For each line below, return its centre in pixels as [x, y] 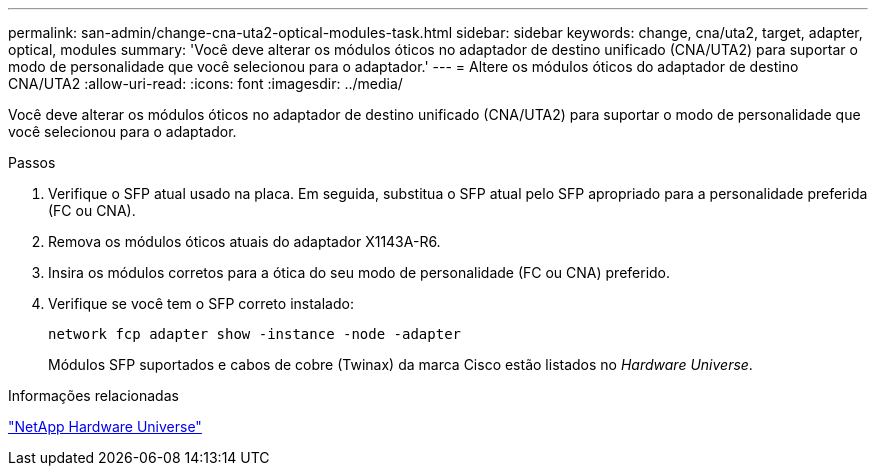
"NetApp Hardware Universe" [105, 426]
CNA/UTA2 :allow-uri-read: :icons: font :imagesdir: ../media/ [205, 83]
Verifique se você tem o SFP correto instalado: [201, 303]
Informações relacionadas [93, 395]
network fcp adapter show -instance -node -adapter [255, 334]
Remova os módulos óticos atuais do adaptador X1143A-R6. [244, 241]
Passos [32, 162]
